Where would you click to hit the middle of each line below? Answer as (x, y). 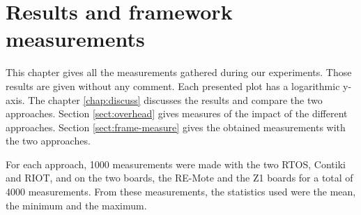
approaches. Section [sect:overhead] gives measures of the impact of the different (177, 113)
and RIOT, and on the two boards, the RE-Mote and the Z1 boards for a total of (179, 178)
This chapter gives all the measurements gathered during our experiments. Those (179, 72)
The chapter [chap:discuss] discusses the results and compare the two (175, 99)
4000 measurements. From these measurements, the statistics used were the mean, (181, 192)
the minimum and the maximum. (76, 205)
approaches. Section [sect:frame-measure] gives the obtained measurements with (176, 127)
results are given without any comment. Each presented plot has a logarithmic (173, 86)
